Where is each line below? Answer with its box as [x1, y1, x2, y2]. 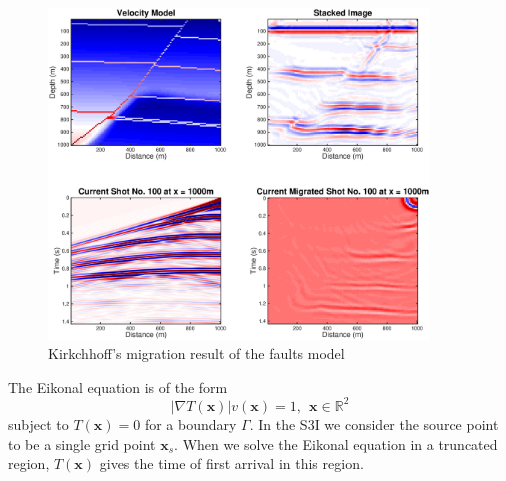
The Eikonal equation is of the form [8, 376, 228, 397]
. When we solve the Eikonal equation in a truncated [174, 433, 498, 454]
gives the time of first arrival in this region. [99, 453, 364, 474]
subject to [8, 413, 69, 434]
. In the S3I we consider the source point [249, 413, 499, 434]
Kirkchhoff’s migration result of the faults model [48, 343, 345, 364]
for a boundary [144, 413, 237, 434]
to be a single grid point [8, 433, 156, 454]
